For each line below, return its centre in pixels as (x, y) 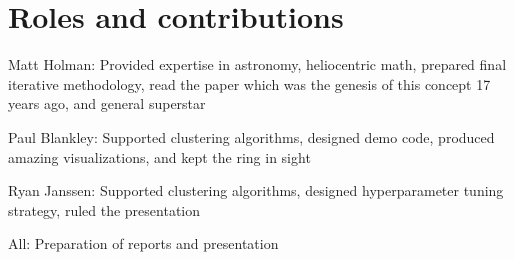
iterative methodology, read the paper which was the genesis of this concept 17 (249, 83)
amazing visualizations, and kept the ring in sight (159, 156)
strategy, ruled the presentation (104, 209)
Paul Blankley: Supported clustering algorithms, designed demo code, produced (251, 136)
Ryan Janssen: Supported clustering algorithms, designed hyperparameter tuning (256, 190)
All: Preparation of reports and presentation (143, 243)
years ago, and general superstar (107, 103)
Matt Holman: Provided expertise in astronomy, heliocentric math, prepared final (257, 64)
